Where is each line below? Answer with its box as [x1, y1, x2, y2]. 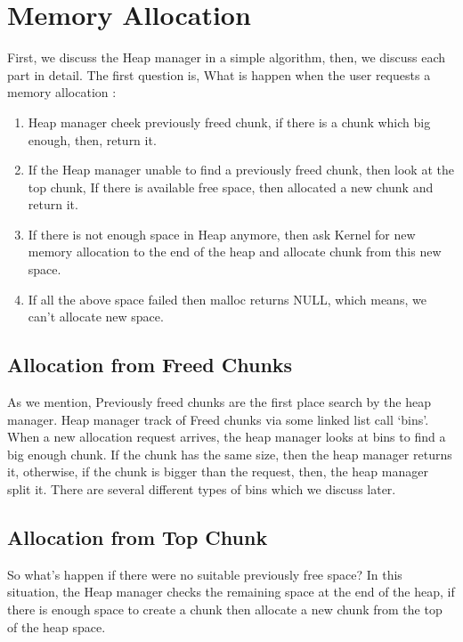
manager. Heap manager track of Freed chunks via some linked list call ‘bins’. [7, 410, 429, 428]
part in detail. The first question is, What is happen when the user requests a [7, 65, 431, 84]
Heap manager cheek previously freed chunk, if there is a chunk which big [28, 112, 431, 131]
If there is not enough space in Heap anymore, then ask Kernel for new [28, 224, 416, 243]
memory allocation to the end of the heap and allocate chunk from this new [28, 242, 442, 261]
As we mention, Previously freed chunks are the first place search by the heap [7, 393, 431, 411]
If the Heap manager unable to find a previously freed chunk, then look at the [28, 160, 454, 179]
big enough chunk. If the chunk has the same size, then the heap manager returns [7, 444, 452, 463]
